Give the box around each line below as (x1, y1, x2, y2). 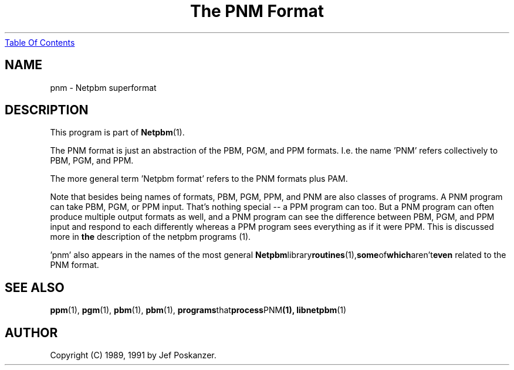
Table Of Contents (5, 37, 75, 47)
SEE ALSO (5, 280, 65, 295)
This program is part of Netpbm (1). (50, 127, 185, 138)
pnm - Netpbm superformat (50, 82, 157, 93)
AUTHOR (5, 325, 58, 340)
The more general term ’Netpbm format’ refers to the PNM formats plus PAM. (50, 174, 348, 184)
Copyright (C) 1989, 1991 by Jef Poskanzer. (50, 350, 217, 361)
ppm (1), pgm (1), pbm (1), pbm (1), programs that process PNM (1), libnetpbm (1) (50, 305, 347, 315)
